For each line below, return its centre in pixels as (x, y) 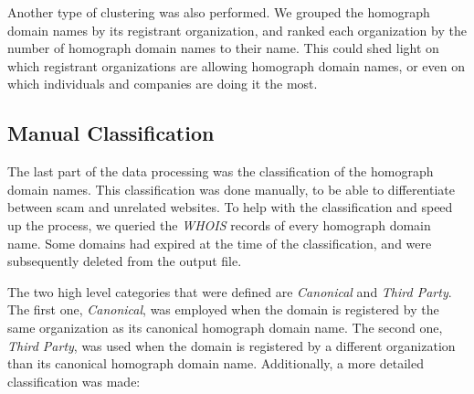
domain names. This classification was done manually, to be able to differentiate (232, 189)
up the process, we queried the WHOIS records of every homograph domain (219, 224)
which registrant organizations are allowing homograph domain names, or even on (236, 65)
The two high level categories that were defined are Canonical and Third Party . (230, 291)
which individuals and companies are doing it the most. (163, 84)
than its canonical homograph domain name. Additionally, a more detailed (216, 363)
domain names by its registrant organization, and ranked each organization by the (237, 30)
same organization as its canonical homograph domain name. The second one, (225, 327)
